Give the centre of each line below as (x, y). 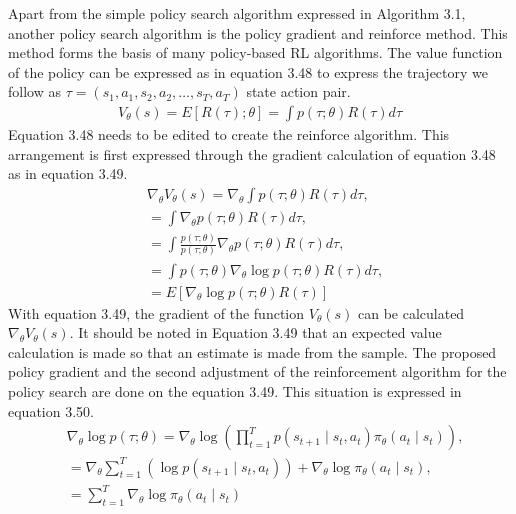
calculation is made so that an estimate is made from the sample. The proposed (252, 351)
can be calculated (411, 312)
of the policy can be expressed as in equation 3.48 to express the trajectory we (248, 71)
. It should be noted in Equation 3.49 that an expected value (255, 332)
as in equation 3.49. (68, 173)
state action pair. (298, 91)
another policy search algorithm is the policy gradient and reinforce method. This (258, 32)
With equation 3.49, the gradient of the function (156, 312)
